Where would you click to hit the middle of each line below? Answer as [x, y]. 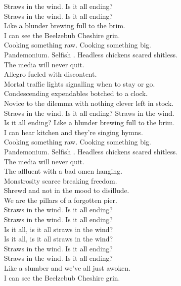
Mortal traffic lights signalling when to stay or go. [80, 83]
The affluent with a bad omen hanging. [63, 171]
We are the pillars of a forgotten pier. [61, 200]
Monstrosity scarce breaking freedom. [61, 180]
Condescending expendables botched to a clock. [76, 93]
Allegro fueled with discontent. [50, 74]
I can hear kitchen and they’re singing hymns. [74, 132]
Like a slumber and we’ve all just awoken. [67, 268]
